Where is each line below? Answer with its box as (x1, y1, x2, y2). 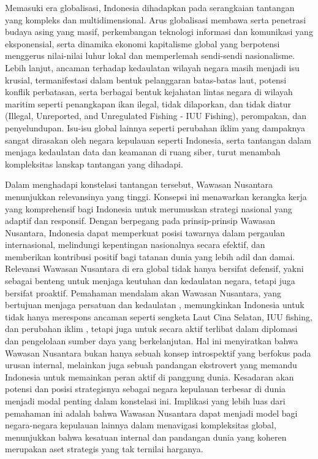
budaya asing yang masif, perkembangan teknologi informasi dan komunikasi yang (5, 25, 313, 38)
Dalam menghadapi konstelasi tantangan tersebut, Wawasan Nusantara (5, 178, 273, 191)
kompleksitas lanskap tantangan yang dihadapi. (5, 157, 183, 170)
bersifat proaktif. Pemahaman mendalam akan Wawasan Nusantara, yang (5, 286, 281, 299)
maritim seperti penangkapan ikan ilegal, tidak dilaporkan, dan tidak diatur (5, 97, 292, 110)
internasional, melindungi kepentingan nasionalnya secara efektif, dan (5, 238, 265, 251)
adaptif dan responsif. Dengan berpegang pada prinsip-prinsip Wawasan (5, 214, 276, 227)
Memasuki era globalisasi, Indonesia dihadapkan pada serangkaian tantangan (5, 1, 295, 13)
